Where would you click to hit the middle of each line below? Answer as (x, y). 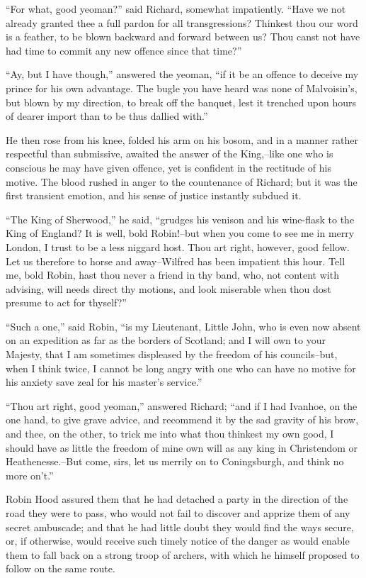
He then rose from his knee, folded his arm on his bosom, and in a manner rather (182, 139)
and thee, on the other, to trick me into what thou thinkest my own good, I (170, 434)
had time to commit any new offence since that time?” (124, 50)
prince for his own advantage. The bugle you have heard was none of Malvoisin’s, (182, 88)
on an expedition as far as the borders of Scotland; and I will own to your (166, 340)
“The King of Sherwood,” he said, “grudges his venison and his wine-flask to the (180, 219)
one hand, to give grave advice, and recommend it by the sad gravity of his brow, (182, 419)
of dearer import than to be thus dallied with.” (107, 116)
